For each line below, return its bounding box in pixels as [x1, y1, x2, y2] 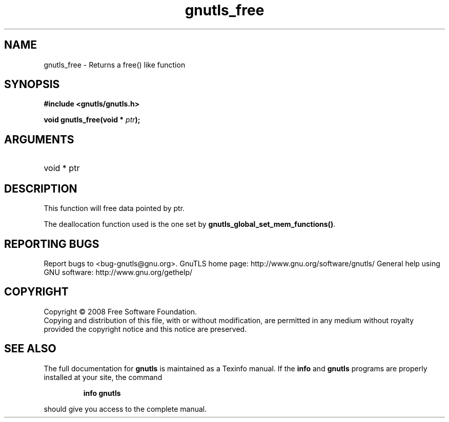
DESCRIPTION [4, 182, 77, 195]
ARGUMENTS [4, 133, 74, 146]
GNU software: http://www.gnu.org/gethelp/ [44, 267, 193, 277]
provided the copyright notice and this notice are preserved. [44, 324, 247, 333]
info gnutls [83, 388, 121, 397]
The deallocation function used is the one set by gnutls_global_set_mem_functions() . [44, 220, 336, 229]
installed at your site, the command [44, 372, 162, 382]
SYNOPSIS [4, 78, 60, 91]
